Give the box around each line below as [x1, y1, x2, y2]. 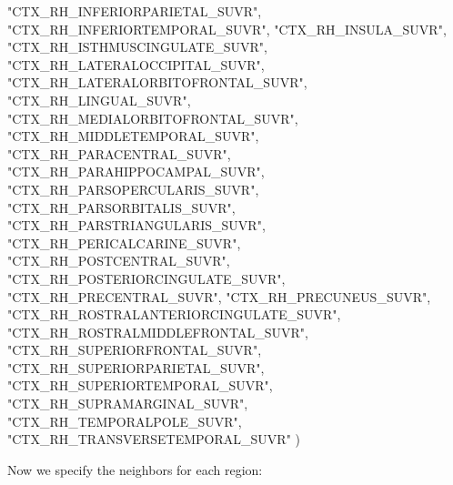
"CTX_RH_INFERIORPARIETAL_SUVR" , [7, 2, 262, 20]
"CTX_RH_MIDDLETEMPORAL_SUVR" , [7, 126, 259, 146]
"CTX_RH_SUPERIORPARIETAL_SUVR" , [7, 358, 265, 377]
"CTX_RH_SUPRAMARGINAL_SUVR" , [7, 394, 248, 413]
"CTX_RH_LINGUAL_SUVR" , [7, 90, 191, 109]
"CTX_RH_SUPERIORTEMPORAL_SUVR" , [7, 376, 273, 395]
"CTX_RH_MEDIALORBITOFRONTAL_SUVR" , [7, 108, 298, 127]
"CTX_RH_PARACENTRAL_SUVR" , [7, 144, 231, 163]
